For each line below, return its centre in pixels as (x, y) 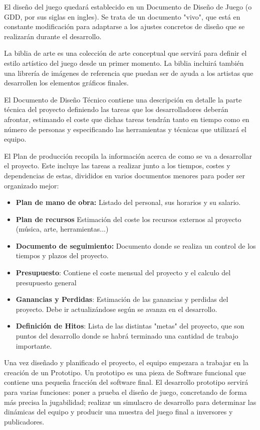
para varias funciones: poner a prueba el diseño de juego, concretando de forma (125, 392)
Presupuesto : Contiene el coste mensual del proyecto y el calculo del (123, 273)
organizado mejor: (32, 185)
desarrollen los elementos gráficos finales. (66, 83)
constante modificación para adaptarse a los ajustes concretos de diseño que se (124, 26)
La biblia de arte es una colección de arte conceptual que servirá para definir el (125, 53)
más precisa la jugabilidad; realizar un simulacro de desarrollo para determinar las (130, 402)
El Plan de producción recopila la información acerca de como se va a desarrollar (128, 155)
